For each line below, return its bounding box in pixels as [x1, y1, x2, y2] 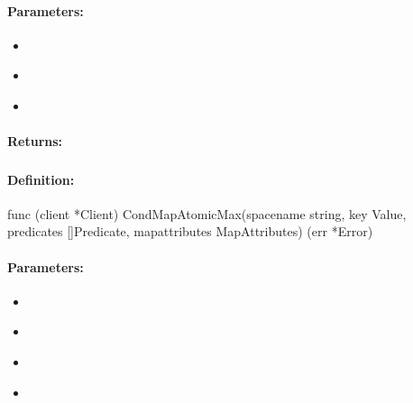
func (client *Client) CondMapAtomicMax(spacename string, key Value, [7, 204, 407, 223]
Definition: [7, 169, 75, 188]
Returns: [7, 132, 63, 151]
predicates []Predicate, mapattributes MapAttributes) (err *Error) [7, 222, 373, 241]
